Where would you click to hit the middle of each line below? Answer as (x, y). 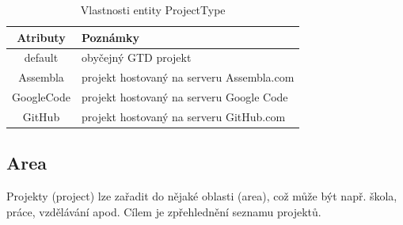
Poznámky (110, 37)
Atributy (41, 37)
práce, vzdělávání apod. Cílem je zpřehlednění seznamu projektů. (164, 211)
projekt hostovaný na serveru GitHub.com (184, 116)
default (41, 57)
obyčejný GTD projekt (137, 57)
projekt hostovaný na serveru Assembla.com (188, 77)
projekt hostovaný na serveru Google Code (185, 97)
